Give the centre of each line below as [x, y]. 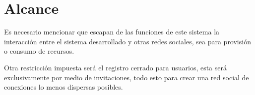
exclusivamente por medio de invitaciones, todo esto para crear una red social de [127, 77]
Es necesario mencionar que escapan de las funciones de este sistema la [112, 32]
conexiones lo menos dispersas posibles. [64, 87]
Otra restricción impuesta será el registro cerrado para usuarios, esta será [116, 67]
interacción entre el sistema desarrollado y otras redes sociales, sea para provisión [127, 41]
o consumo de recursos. [39, 51]
